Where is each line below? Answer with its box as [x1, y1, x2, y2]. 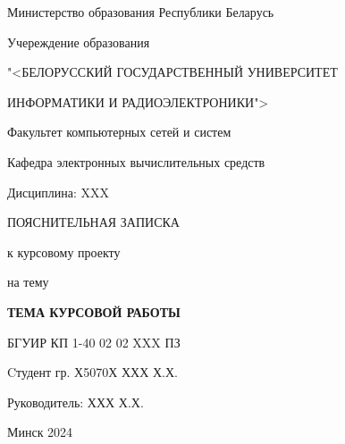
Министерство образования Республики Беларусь [7, 3, 274, 21]
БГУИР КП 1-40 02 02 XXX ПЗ [7, 332, 181, 351]
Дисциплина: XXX [7, 182, 109, 201]
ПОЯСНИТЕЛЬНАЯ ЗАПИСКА [7, 213, 180, 231]
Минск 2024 [7, 423, 73, 441]
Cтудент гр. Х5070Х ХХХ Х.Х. [7, 363, 178, 381]
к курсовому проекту [7, 242, 121, 261]
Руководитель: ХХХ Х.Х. [7, 392, 144, 411]
